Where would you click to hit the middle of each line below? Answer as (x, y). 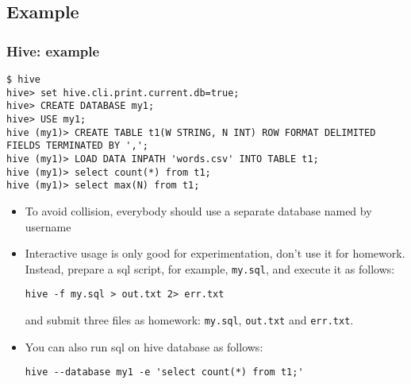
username (48, 226)
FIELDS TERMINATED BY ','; (77, 146)
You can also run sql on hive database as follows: (144, 346)
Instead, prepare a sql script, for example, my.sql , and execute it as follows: (210, 268)
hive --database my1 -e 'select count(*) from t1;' (164, 372)
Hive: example (53, 50)
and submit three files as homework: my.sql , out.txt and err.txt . (189, 320)
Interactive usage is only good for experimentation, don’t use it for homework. (215, 253)
